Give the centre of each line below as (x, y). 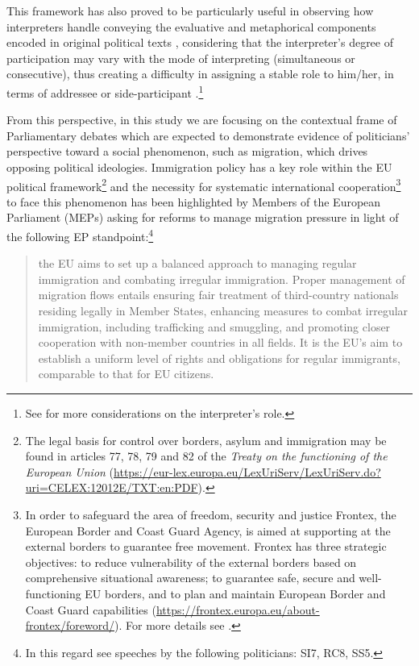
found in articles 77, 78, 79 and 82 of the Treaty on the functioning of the (206, 456)
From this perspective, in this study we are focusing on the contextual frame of (202, 120)
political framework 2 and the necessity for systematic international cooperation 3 (204, 185)
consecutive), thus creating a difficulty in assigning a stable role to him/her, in (200, 74)
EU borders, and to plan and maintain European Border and (235, 593)
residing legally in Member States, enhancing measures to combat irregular (223, 311)
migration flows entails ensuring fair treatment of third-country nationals (218, 295)
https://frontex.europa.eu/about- (238, 609)
